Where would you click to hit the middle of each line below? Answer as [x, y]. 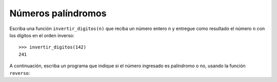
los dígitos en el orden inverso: [42, 35]
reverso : [20, 73]
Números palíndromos [58, 13]
